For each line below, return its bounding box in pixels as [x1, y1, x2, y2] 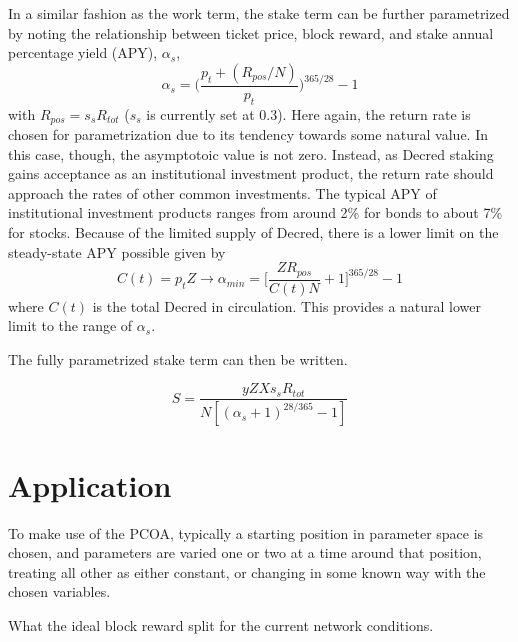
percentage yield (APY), [8, 42, 158, 63]
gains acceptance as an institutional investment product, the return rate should [8, 163, 494, 184]
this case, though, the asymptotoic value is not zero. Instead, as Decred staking [8, 143, 494, 164]
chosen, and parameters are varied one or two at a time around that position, [8, 542, 482, 563]
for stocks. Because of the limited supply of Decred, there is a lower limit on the [8, 222, 499, 243]
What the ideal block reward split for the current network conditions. [8, 614, 434, 635]
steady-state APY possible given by [8, 241, 226, 262]
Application [8, 464, 172, 505]
